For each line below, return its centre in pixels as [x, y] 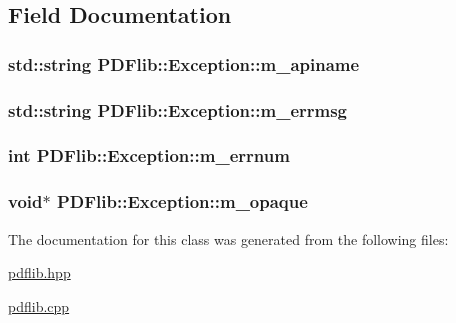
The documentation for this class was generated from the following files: [228, 238]
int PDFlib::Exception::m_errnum [149, 155]
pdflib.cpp [39, 305]
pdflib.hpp [39, 272]
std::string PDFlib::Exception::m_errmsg [178, 109]
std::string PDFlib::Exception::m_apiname [184, 63]
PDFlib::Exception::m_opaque [182, 201]
